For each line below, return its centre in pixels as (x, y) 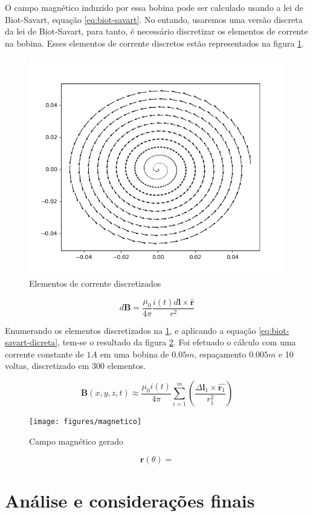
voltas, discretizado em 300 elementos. (76, 366)
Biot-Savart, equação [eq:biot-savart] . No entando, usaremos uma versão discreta (154, 19)
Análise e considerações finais (130, 500)
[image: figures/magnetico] (86, 422)
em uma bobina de (134, 354)
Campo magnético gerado (76, 441)
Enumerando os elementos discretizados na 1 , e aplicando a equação (131, 330)
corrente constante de (44, 354)
